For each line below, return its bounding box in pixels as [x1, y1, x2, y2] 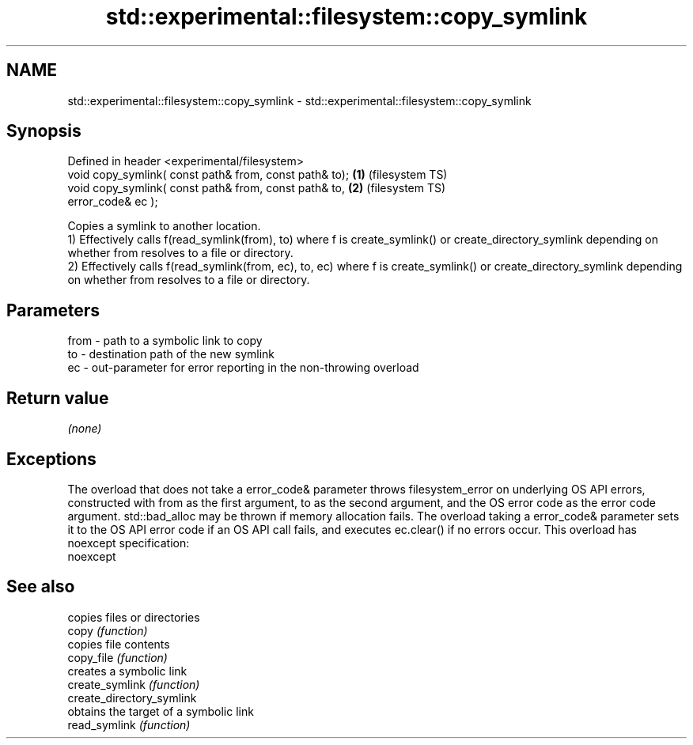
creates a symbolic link [67, 664, 187, 678]
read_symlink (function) [67, 717, 191, 732]
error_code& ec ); [67, 195, 158, 209]
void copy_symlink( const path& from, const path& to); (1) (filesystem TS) [67, 168, 448, 182]
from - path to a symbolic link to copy [67, 334, 263, 348]
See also [6, 577, 75, 597]
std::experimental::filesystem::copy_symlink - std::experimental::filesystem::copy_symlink [67, 93, 532, 108]
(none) [67, 422, 102, 436]
